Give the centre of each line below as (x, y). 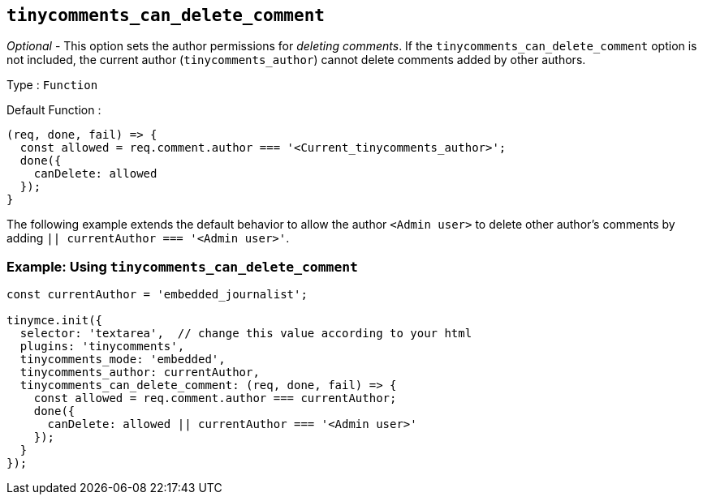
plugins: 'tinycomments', (102, 347)
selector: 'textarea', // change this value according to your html (246, 334)
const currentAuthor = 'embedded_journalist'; (157, 295)
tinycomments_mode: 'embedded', (123, 360)
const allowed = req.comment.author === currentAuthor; (215, 398)
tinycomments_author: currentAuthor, (140, 373)
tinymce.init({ (55, 321)
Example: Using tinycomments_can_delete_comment (182, 266)
